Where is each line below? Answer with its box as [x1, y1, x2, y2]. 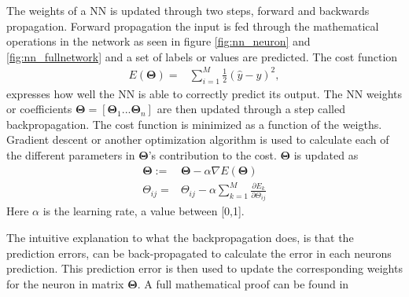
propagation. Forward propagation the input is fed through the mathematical [6, 17, 379, 34]
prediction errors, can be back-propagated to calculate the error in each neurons [6, 244, 392, 261]
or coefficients [6, 101, 72, 117]
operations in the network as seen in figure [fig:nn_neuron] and [6, 33, 311, 49]
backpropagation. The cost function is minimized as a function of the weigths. [6, 115, 382, 132]
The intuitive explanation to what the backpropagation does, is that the [6, 229, 354, 245]
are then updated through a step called [157, 101, 345, 117]
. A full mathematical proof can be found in [137, 275, 349, 291]
